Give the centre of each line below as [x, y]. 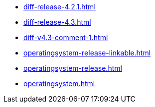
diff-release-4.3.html [57, 22]
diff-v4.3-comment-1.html [66, 37]
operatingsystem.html [59, 83]
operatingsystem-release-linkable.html [87, 53]
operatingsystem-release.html [73, 68]
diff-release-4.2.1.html [60, 7]
